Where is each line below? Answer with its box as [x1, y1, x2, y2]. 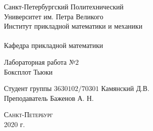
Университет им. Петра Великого [4, 11, 104, 21]
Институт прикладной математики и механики [4, 21, 143, 31]
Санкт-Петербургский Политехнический [4, 1, 124, 11]
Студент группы [4, 83, 52, 93]
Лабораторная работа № [4, 56, 76, 67]
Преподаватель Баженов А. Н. [4, 92, 94, 103]
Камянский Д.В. [101, 83, 150, 93]
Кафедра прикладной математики [4, 40, 103, 50]
